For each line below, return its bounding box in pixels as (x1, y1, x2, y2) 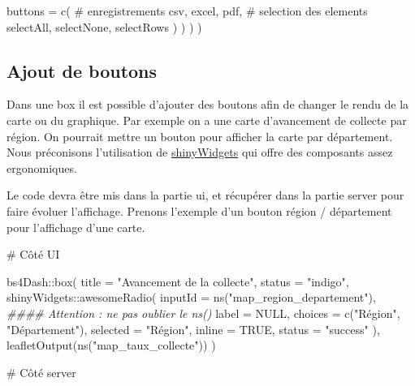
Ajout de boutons (6, 58, 158, 83)
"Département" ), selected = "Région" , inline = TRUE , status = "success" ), (6, 320, 380, 337)
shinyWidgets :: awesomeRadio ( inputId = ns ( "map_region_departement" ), (6, 289, 376, 306)
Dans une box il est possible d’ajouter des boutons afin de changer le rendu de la (6, 96, 409, 113)
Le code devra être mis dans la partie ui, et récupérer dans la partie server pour (6, 187, 404, 204)
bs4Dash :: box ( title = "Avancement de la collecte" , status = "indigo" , (6, 272, 349, 289)
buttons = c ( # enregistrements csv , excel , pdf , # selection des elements (6, 2, 368, 19)
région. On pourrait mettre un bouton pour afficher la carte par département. (6, 127, 393, 144)
